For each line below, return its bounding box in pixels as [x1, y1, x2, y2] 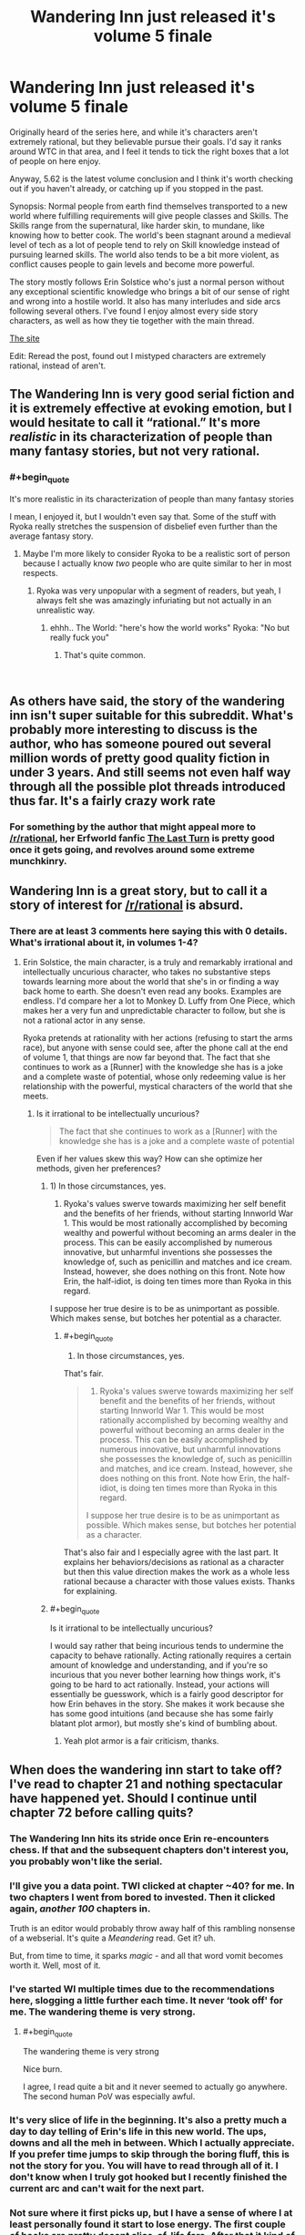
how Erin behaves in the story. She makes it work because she [49, 1698, 285, 1710]
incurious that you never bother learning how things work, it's [49, 1670, 280, 1681]
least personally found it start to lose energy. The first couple [9, 2218, 286, 2230]
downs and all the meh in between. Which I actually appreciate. [9, 2137, 295, 2149]
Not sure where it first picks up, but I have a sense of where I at [9, 2207, 293, 2220]
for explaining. [63, 1585, 117, 1596]
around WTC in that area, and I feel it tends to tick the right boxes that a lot [9, 146, 290, 157]
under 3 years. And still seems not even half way [9, 765, 291, 780]
